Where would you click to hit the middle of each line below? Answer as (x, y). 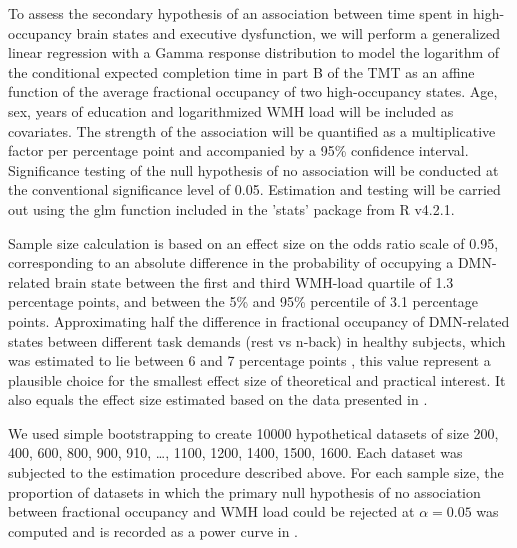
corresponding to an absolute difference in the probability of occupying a (231, 262)
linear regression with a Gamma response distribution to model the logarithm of (254, 52)
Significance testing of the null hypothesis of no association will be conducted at (253, 169)
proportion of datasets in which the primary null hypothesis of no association (244, 491)
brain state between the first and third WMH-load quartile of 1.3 (254, 281)
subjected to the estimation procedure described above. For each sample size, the (256, 472)
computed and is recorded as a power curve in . (153, 530)
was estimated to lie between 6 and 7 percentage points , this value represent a (249, 360)
